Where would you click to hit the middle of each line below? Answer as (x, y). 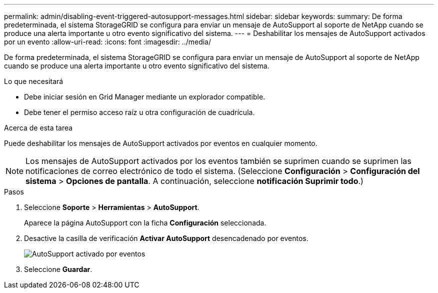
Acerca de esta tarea (38, 128)
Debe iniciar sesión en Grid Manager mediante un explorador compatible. (145, 97)
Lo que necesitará (34, 81)
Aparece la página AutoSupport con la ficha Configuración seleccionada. (145, 223)
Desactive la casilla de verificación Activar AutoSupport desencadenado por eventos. (166, 238)
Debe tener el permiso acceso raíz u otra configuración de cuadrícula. (139, 112)
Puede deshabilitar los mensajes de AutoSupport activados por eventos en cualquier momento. (161, 143)
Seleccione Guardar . (58, 269)
